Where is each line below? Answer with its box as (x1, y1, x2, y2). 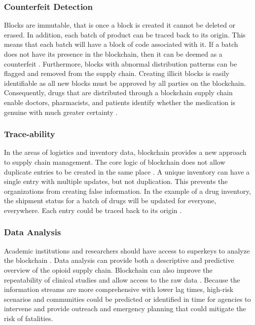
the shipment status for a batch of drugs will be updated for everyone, (4, 195, 217, 206)
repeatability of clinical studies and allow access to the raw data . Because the (4, 274, 240, 285)
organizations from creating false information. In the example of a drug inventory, (4, 185, 251, 196)
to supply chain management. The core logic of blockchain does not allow (4, 156, 225, 167)
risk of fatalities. (4, 313, 53, 323)
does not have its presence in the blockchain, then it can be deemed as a (4, 49, 222, 59)
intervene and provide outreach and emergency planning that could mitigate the (4, 303, 246, 314)
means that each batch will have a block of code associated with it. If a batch (4, 39, 238, 49)
